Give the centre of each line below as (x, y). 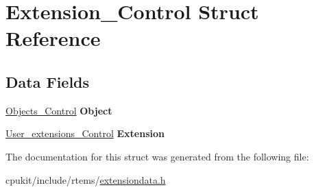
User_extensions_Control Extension (85, 133)
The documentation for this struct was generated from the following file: (157, 156)
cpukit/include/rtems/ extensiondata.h (86, 179)
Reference (53, 38)
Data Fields (48, 81)
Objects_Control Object (59, 110)
